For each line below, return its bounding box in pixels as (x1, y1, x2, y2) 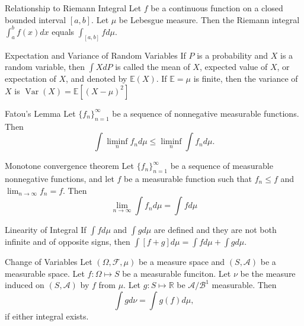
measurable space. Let (5, 267, 85, 279)
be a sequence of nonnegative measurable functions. (112, 107, 299, 119)
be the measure (240, 267, 296, 279)
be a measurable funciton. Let (122, 267, 231, 279)
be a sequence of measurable (170, 159, 273, 172)
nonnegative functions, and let (5, 172, 114, 184)
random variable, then (5, 60, 85, 73)
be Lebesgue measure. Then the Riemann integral (119, 13, 300, 25)
